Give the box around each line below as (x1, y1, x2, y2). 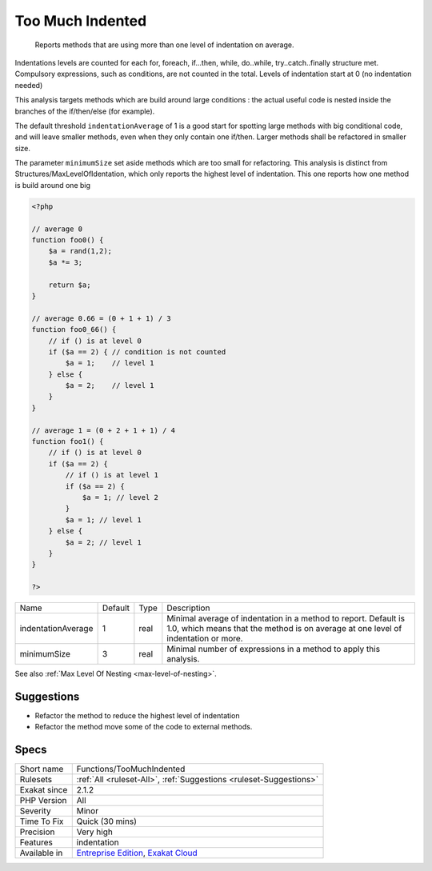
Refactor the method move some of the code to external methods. (34, 722, 253, 732)
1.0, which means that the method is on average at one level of (166, 623, 402, 634)
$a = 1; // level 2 (82, 493, 159, 501)
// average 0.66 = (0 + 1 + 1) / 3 (31, 314, 171, 323)
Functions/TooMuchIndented (76, 764, 186, 775)
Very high (76, 826, 114, 837)
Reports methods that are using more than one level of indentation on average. (34, 40, 294, 50)
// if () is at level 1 (65, 470, 159, 480)
